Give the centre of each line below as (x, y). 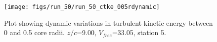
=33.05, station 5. (139, 32)
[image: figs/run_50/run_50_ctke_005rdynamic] (82, 7)
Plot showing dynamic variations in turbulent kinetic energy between (108, 22)
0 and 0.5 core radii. (34, 32)
